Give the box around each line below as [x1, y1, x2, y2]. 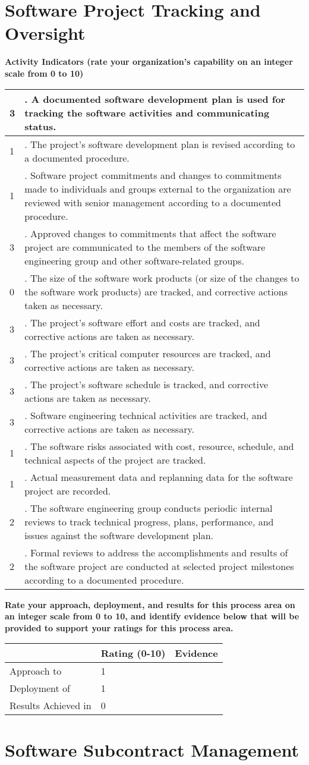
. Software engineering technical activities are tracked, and [24, 408, 267, 422]
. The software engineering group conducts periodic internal [24, 500, 273, 515]
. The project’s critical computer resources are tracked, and [24, 346, 271, 360]
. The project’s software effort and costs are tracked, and [24, 315, 260, 329]
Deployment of [10, 681, 71, 695]
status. [24, 119, 56, 133]
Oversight [5, 21, 86, 45]
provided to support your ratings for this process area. [5, 621, 234, 634]
